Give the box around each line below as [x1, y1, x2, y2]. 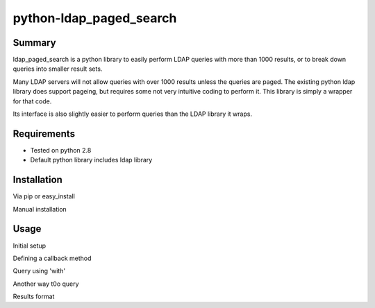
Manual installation [12, 205, 67, 213]
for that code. [12, 97, 52, 105]
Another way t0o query [12, 280, 79, 288]
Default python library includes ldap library [30, 156, 153, 164]
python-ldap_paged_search [12, 10, 177, 26]
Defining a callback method [12, 254, 92, 262]
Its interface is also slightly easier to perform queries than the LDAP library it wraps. [12, 110, 253, 118]
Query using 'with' [12, 267, 66, 275]
